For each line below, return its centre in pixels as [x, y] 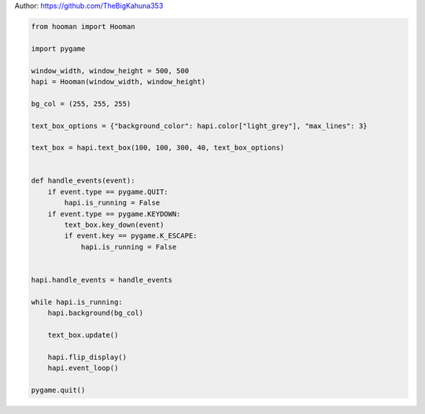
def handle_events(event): [83, 181]
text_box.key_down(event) [114, 225]
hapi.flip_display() [87, 357]
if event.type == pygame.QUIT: [108, 192]
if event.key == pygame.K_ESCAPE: [131, 236]
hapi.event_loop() [83, 368]
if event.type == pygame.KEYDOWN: [114, 214]
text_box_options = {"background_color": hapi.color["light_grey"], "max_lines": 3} [199, 126]
